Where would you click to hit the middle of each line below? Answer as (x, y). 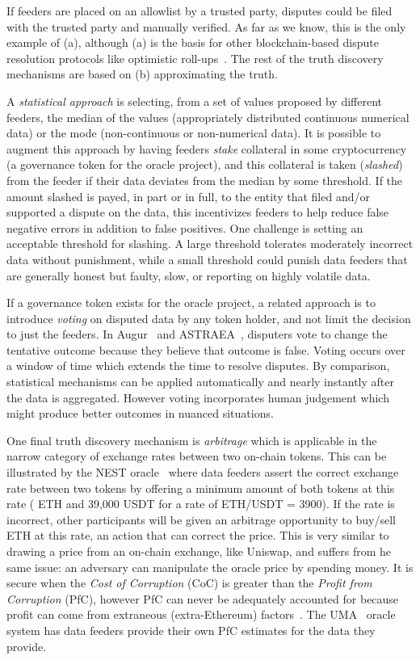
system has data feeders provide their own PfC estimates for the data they (191, 630)
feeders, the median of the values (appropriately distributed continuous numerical (208, 117)
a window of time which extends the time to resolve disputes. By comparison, (198, 366)
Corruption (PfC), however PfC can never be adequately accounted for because (203, 598)
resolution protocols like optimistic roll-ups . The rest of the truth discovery (195, 58)
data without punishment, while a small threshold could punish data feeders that (207, 259)
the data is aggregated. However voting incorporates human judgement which (198, 397)
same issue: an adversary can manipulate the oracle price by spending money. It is (210, 567)
